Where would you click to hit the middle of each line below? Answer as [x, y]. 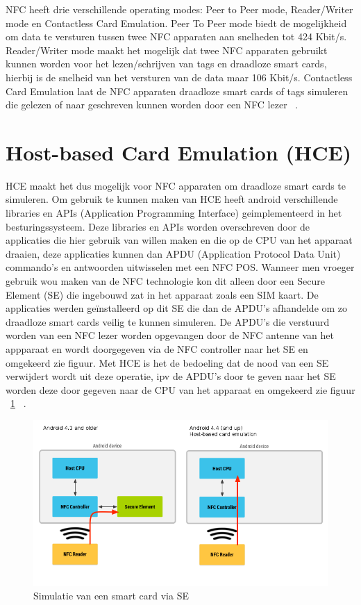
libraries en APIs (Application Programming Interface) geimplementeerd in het [174, 213]
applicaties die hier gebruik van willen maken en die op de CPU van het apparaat [179, 240]
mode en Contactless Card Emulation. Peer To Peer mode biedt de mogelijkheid [176, 23]
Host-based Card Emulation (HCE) [179, 152]
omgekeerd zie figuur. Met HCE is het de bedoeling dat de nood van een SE [167, 362]
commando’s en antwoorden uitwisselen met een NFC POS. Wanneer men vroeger [180, 267]
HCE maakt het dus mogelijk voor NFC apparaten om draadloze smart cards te [176, 185]
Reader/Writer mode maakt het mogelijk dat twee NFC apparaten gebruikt [167, 50]
